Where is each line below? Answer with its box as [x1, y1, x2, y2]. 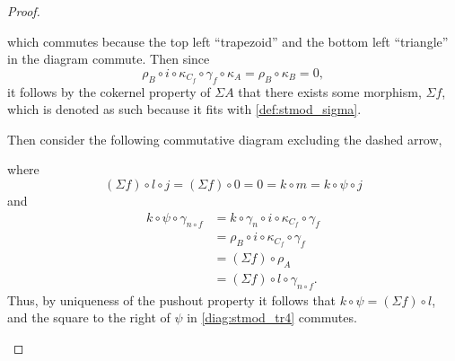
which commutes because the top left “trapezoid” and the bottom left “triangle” [7, 31, 449, 50]
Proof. [7, 2, 40, 20]
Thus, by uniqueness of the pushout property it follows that [7, 290, 337, 309]
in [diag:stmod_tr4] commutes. [187, 308, 357, 327]
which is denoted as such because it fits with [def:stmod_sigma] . [7, 100, 362, 119]
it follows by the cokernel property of [7, 82, 211, 101]
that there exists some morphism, [238, 82, 422, 101]
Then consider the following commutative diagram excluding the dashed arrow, [7, 129, 442, 148]
